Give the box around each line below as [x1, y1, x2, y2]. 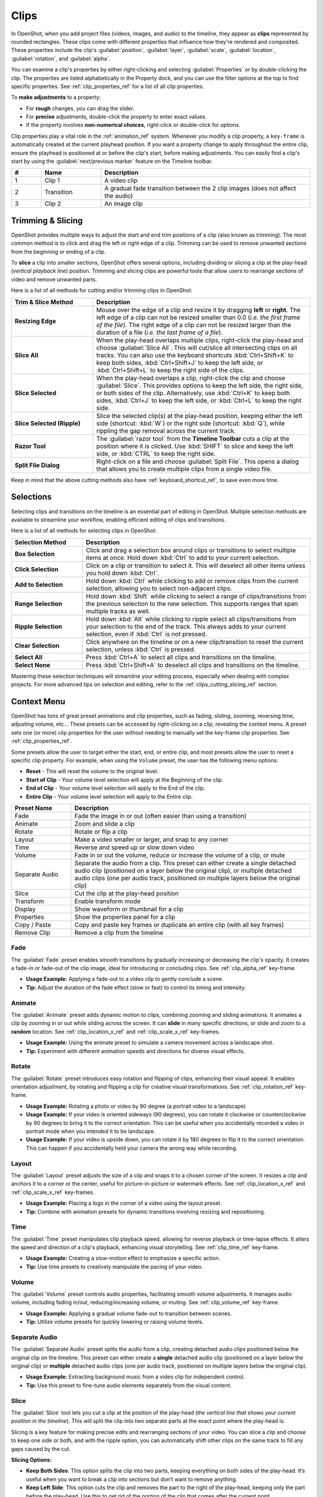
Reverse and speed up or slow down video [74, 843, 194, 851]
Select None [14, 660, 51, 669]
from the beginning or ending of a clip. [11, 248, 106, 255]
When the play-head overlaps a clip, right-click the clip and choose [96, 374, 285, 382]
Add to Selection [14, 580, 63, 589]
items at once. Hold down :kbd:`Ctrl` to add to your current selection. [86, 553, 280, 562]
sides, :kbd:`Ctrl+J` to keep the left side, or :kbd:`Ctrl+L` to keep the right [96, 396, 302, 404]
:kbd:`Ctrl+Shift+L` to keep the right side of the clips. [96, 366, 245, 374]
